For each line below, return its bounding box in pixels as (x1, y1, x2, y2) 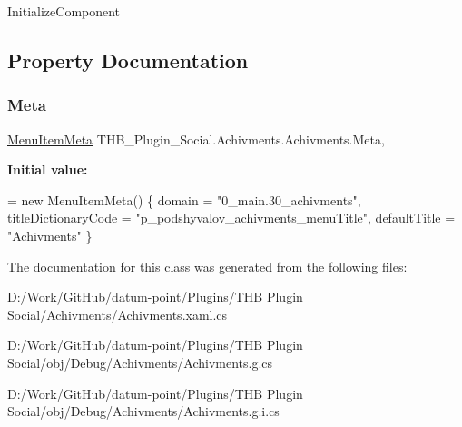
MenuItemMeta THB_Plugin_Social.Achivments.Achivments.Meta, (7, 129, 385, 148)
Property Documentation (7, 45, 249, 74)
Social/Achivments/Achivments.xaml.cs (7, 304, 228, 323)
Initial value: (7, 160, 88, 179)
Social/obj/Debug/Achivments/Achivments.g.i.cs (7, 402, 280, 421)
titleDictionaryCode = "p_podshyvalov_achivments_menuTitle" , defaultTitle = (7, 208, 456, 227)
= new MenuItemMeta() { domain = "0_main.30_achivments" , (7, 190, 361, 209)
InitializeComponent (7, 2, 121, 20)
